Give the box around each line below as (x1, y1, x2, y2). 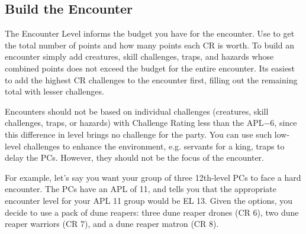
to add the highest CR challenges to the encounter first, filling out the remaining (5, 73, 298, 86)
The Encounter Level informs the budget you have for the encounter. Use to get (5, 27, 295, 40)
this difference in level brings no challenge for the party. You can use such (5, 128, 272, 140)
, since (274, 116, 297, 129)
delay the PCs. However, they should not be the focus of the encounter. (5, 151, 264, 164)
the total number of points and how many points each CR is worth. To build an (5, 38, 294, 51)
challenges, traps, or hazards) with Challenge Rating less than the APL (5, 116, 264, 129)
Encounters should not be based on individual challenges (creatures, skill (5, 105, 269, 117)
